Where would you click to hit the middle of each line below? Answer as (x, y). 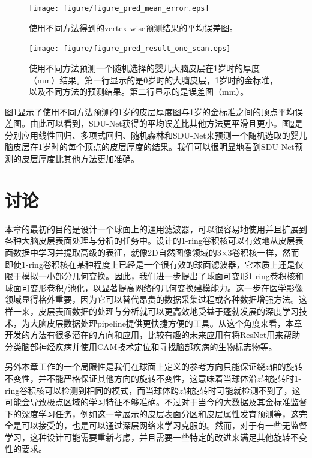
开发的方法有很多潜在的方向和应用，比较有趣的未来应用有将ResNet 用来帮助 (153, 335)
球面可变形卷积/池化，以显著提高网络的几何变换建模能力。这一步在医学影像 (154, 287)
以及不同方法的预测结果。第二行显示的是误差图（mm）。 (139, 92)
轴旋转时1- (281, 378)
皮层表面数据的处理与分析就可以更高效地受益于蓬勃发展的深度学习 (168, 311)
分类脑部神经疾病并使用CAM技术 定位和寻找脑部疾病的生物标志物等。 (141, 346)
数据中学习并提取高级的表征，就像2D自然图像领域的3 (117, 252)
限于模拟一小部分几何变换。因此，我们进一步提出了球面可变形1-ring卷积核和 (154, 276)
